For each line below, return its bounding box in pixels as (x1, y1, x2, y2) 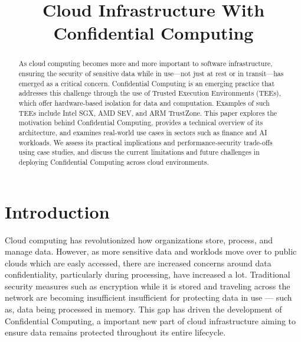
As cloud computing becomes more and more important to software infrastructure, (18, 58, 273, 69)
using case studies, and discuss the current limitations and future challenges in (18, 147, 260, 157)
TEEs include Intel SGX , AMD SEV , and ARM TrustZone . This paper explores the (18, 108, 277, 118)
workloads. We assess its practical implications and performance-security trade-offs (18, 137, 273, 147)
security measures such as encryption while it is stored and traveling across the (5, 279, 290, 292)
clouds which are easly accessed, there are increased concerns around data (5, 256, 271, 269)
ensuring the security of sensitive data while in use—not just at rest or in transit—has (18, 69, 284, 79)
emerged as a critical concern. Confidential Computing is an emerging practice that (18, 78, 275, 88)
